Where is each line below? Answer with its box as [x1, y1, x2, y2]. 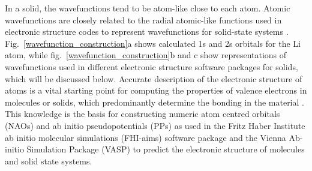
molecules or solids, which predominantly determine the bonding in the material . [5, 95, 304, 108]
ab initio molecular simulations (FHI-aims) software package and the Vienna [5, 131, 286, 143]
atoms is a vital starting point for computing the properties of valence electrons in [5, 84, 307, 97]
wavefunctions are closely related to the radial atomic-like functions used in [5, 13, 282, 26]
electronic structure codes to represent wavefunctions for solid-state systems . [5, 25, 289, 38]
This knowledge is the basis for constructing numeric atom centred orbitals [5, 107, 280, 120]
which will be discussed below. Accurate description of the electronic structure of [5, 72, 302, 85]
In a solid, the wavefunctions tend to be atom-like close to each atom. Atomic [5, 2, 290, 14]
